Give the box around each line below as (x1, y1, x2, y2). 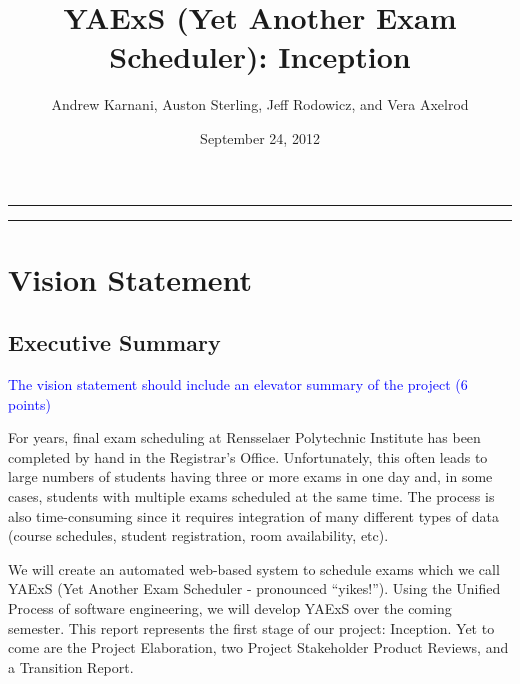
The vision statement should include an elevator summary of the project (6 (8, 374, 468, 395)
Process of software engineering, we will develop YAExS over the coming (8, 598, 452, 619)
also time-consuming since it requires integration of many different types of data (8, 505, 499, 526)
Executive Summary (8, 327, 221, 358)
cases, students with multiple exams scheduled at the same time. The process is (8, 486, 495, 507)
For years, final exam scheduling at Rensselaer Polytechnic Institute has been (8, 427, 481, 448)
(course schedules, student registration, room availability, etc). (8, 525, 389, 546)
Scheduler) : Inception (109, 36, 411, 77)
